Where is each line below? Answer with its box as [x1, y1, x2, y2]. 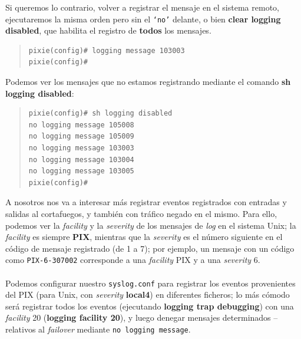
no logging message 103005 [28, 167, 134, 176]
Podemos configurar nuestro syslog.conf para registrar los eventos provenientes [5, 277, 296, 289]
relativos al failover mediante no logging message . [5, 323, 191, 335]
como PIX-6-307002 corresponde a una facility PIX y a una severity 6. [5, 254, 260, 266]
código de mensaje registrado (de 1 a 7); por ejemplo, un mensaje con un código [5, 242, 295, 254]
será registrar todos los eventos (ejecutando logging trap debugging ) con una [5, 299, 294, 312]
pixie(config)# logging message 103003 [28, 46, 185, 55]
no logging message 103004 [28, 155, 134, 164]
